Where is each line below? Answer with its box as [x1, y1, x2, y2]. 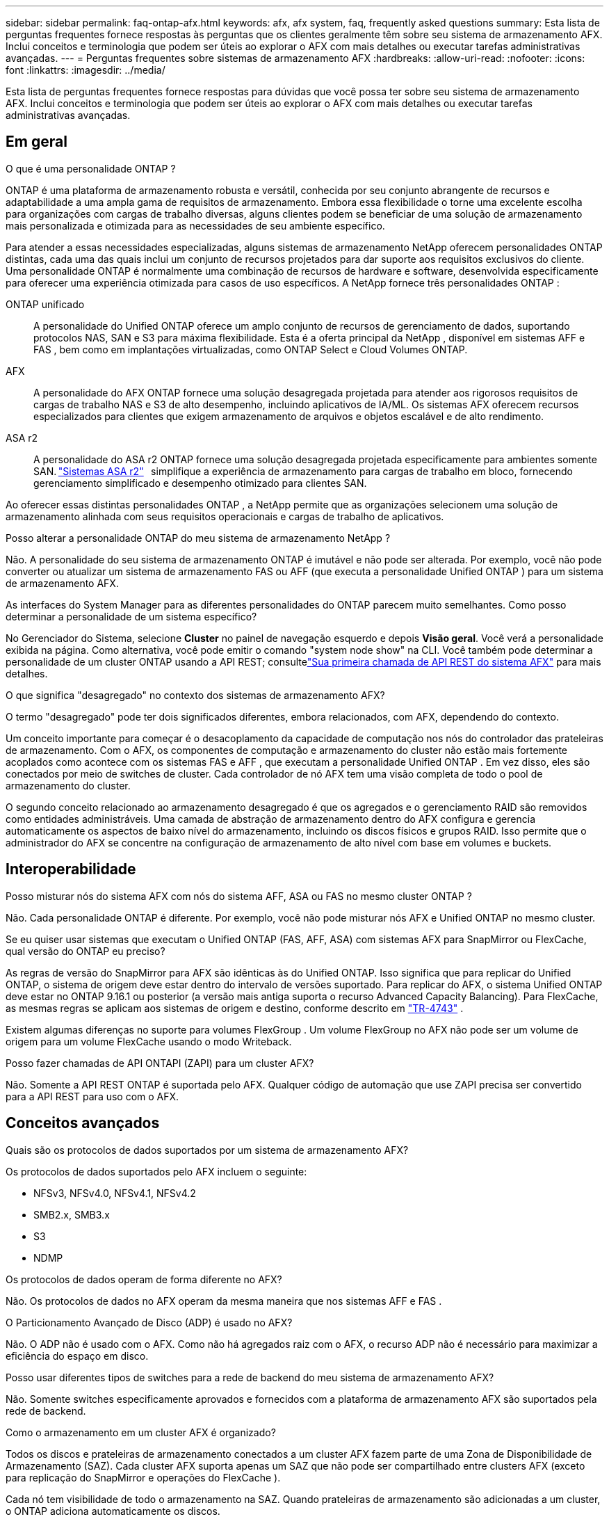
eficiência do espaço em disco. [6, 1349, 149, 1362]
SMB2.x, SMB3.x [33, 1208, 110, 1221]
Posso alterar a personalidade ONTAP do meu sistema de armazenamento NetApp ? [6, 531, 391, 544]
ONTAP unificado [6, 298, 85, 310]
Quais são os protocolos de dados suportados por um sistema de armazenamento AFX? [6, 1143, 409, 1156]
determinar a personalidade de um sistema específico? [6, 610, 257, 622]
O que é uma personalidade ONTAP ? [6, 162, 176, 175]
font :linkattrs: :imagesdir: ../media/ [6, 64, 165, 76]
